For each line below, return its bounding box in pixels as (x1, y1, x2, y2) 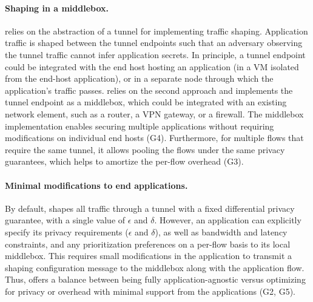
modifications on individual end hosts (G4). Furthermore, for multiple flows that (5, 131, 304, 144)
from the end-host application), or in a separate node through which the (5, 72, 274, 85)
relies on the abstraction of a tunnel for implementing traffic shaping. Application (5, 24, 308, 37)
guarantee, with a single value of (5, 214, 126, 226)
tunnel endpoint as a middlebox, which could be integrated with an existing (5, 96, 287, 108)
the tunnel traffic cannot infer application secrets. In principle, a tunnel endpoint (5, 48, 306, 61)
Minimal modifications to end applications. (5, 179, 188, 191)
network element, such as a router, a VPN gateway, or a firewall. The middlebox (5, 107, 304, 120)
